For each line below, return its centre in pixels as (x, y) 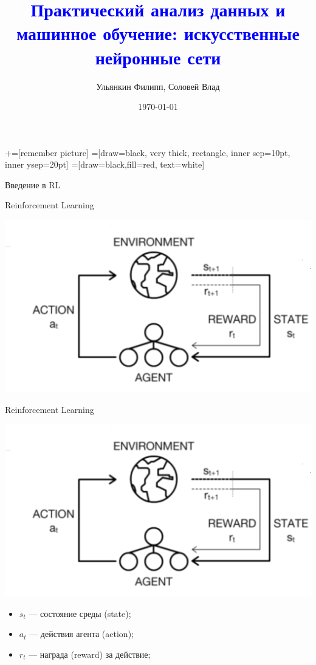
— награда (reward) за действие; (90, 654)
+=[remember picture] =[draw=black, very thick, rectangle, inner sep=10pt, (148, 152)
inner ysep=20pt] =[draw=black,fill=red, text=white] (105, 164)
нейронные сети (158, 57)
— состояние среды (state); (80, 613)
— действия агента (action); (81, 634)
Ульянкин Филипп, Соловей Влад (158, 86)
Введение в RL (33, 184)
